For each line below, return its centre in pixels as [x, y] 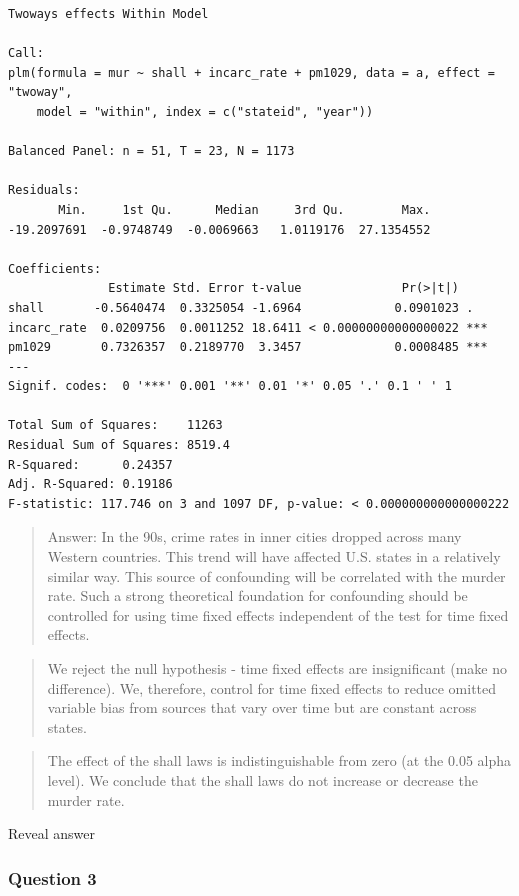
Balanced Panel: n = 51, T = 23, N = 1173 [151, 151]
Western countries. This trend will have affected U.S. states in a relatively [274, 556]
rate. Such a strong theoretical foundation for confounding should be [257, 595]
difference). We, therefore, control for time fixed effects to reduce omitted [272, 687]
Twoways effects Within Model [108, 14]
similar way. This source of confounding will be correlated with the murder [276, 575]
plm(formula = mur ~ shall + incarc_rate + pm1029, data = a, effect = [251, 72]
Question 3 [52, 877]
